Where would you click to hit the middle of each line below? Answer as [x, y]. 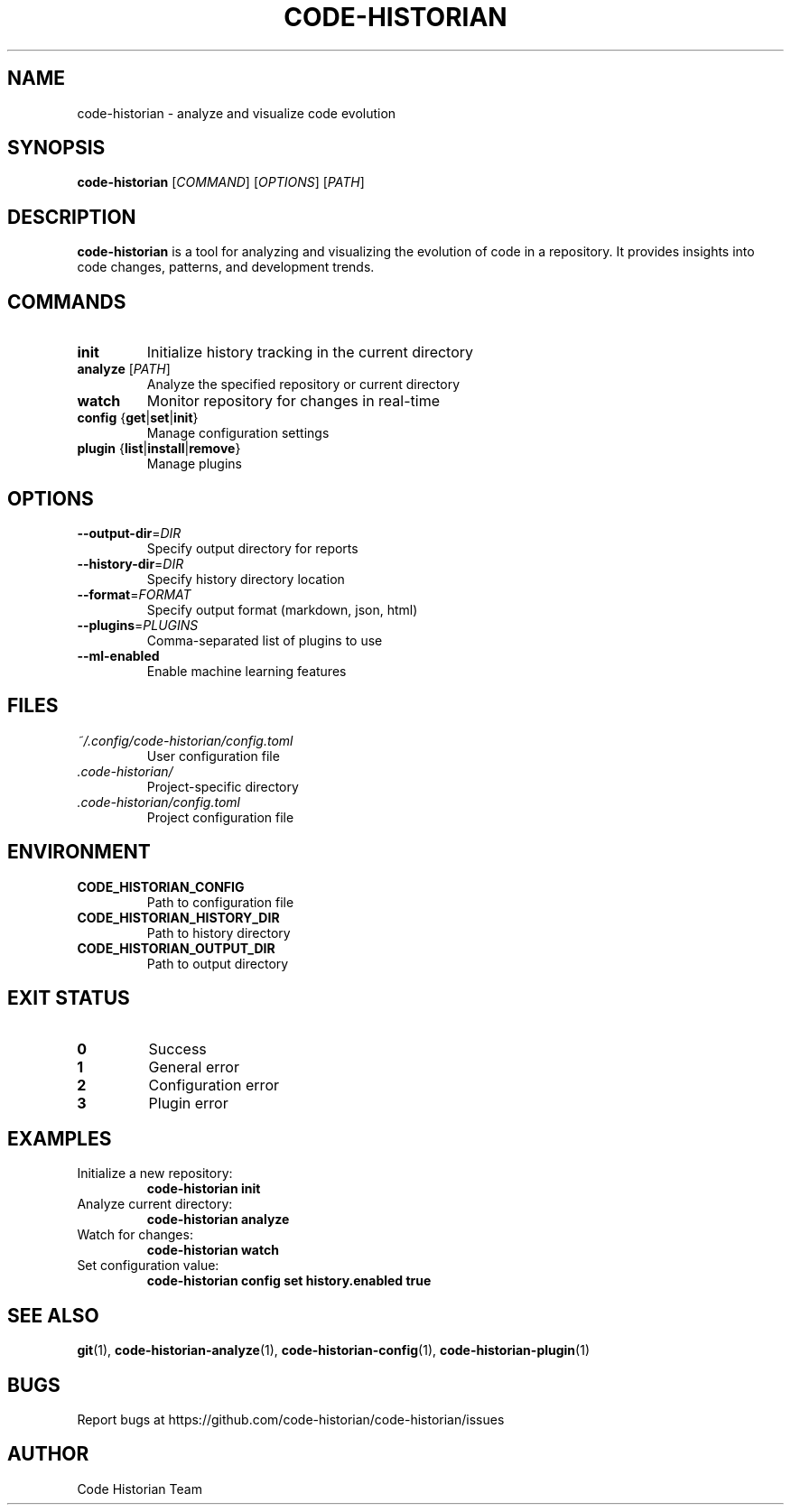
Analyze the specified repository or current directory [303, 385]
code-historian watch [213, 1250]
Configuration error [214, 1085]
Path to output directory [218, 963]
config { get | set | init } [138, 418]
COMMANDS [67, 301]
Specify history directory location [246, 579]
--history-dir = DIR [130, 563]
